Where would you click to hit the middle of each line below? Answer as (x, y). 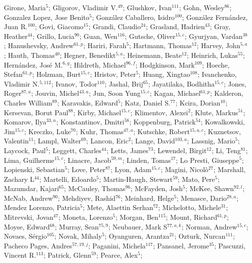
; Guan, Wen (98, 36)
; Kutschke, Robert (161, 131)
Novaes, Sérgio (25, 236)
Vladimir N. (22, 83)
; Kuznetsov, (222, 131)
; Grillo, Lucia (54, 36)
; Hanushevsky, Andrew (39, 45)
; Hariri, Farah (105, 45)
